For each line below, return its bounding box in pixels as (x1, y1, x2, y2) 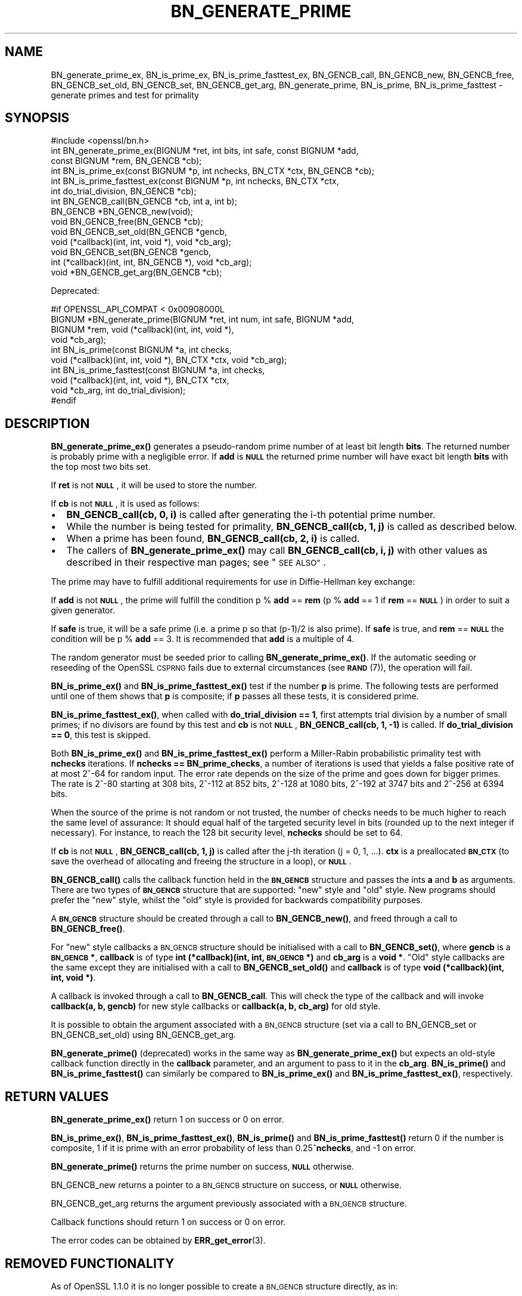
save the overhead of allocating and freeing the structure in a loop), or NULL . (51, 856, 352, 867)
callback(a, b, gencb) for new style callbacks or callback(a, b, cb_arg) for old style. (51, 1001, 381, 1012)
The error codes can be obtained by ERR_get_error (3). (51, 1235, 266, 1246)
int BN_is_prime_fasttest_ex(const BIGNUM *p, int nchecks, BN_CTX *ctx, (51, 176, 339, 187)
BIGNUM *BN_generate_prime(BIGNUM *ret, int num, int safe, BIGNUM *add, (51, 314, 355, 325)
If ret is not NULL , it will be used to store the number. (51, 480, 257, 491)
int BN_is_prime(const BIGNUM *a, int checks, (51, 345, 232, 355)
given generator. (51, 605, 115, 616)
